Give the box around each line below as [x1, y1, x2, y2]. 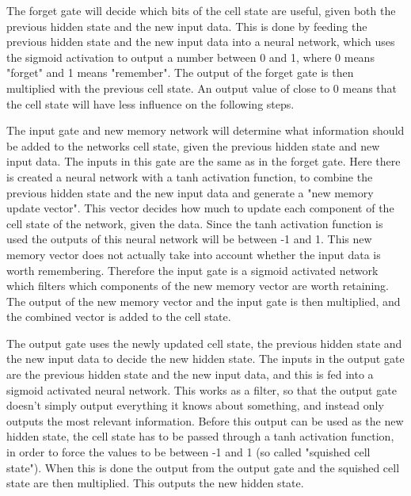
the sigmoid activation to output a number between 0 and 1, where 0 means [6, 48, 375, 65]
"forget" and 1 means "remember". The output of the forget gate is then [6, 64, 354, 81]
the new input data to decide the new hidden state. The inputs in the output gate [6, 350, 405, 367]
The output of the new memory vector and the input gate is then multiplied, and [6, 292, 401, 309]
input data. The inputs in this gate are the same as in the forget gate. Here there [6, 153, 401, 170]
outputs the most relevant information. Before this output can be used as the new [6, 412, 404, 429]
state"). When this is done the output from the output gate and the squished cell [6, 459, 400, 475]
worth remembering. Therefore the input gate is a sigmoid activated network [6, 261, 379, 278]
